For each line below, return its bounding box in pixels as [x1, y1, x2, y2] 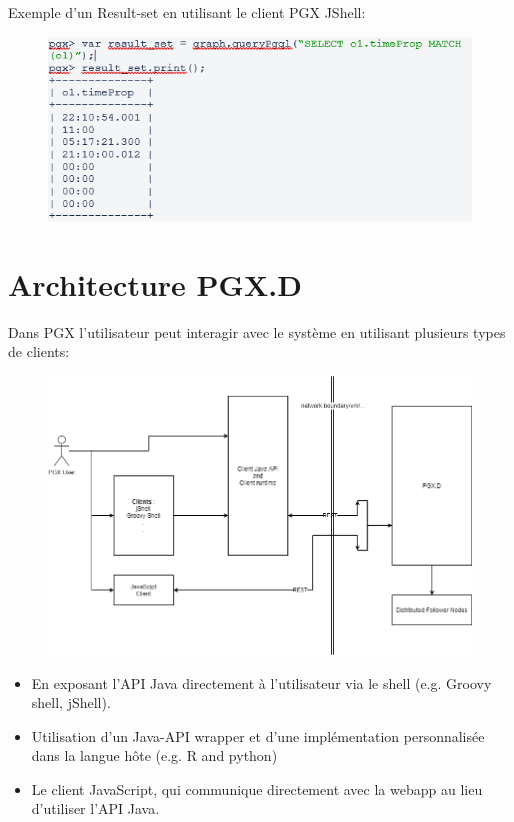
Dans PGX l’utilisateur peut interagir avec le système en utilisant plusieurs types [8, 321, 506, 342]
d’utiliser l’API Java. [31, 798, 160, 819]
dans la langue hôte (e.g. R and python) [31, 745, 278, 766]
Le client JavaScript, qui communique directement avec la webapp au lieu [31, 778, 483, 799]
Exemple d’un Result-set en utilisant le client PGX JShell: [8, 2, 366, 22]
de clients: [8, 341, 70, 362]
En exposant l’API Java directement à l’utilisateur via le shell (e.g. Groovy [31, 672, 492, 693]
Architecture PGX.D [8, 263, 302, 304]
